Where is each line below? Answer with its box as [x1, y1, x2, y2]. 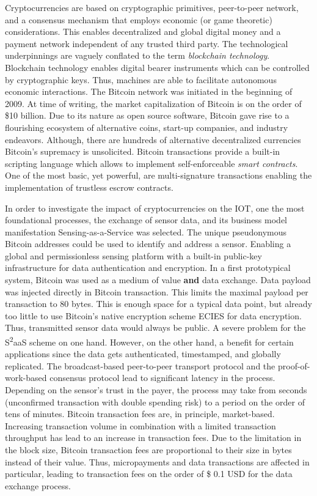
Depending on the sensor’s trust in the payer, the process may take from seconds [5, 383, 307, 396]
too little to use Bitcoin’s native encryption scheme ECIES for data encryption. [5, 309, 302, 322]
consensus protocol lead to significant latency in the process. [49, 371, 275, 384]
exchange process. [5, 479, 71, 492]
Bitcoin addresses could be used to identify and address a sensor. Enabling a [5, 237, 291, 250]
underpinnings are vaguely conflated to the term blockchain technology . [5, 49, 270, 62]
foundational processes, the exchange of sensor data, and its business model [5, 213, 287, 226]
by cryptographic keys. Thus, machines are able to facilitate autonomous [5, 73, 277, 86]
